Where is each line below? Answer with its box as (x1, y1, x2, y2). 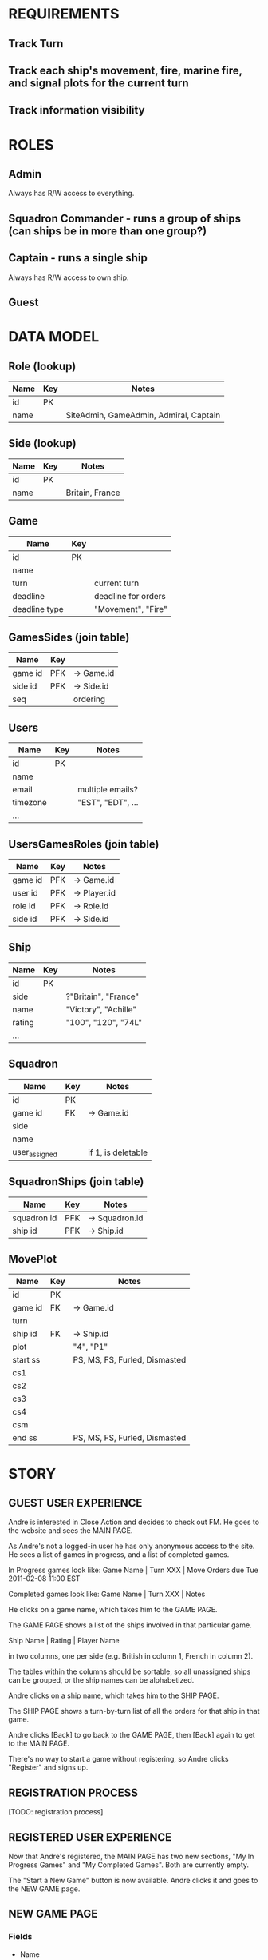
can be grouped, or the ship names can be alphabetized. (8, 1675, 195, 1685)
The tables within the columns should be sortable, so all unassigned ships (8, 1667, 251, 1676)
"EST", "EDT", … (77, 797, 139, 808)
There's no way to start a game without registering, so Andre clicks (8, 1754, 229, 1764)
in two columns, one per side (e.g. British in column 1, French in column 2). (8, 1651, 254, 1661)
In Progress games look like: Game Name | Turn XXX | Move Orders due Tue (8, 1565, 259, 1575)
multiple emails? (77, 784, 138, 796)
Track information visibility (8, 103, 145, 117)
